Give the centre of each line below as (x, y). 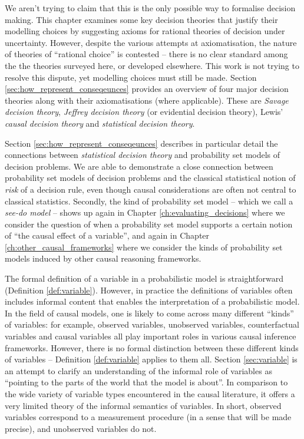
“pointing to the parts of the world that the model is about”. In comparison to (146, 382)
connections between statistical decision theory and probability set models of (143, 155)
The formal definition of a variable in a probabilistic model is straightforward (144, 278)
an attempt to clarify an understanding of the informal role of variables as (138, 370)
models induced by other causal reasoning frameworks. (103, 258)
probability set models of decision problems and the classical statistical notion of (150, 178)
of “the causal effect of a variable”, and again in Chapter (107, 235)
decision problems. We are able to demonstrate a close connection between (139, 166)
